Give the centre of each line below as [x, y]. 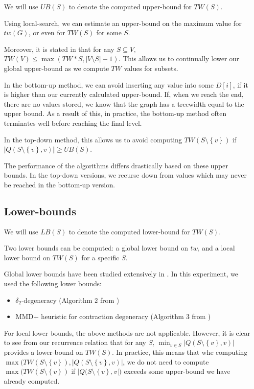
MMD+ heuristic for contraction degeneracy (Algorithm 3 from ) [113, 316]
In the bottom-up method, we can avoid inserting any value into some [109, 84]
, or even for [47, 33]
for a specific [100, 257]
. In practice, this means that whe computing [180, 352]
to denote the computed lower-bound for [129, 231]
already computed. [32, 380]
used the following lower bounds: [53, 284]
